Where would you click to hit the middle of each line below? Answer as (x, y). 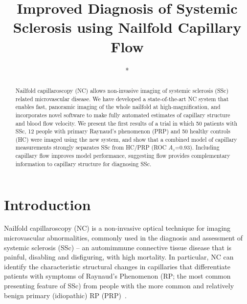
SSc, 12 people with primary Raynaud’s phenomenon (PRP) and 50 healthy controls (123, 131)
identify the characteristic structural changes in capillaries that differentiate (117, 266)
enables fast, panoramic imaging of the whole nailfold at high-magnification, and (118, 107)
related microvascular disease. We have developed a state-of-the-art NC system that (122, 98)
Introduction (47, 205)
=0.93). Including (197, 147)
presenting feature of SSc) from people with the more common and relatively (119, 285)
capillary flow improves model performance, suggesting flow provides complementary (123, 156)
